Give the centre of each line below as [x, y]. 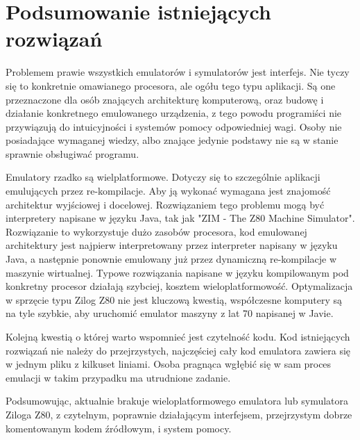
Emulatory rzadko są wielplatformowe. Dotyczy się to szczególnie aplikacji [163, 177]
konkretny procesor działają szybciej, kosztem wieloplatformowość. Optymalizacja [179, 286]
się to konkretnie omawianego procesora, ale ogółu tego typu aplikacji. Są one [171, 85]
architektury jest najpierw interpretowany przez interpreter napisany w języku [172, 245]
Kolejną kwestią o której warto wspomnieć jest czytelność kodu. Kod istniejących [178, 336]
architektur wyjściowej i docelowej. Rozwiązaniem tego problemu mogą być [165, 204]
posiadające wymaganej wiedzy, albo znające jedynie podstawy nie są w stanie [172, 140]
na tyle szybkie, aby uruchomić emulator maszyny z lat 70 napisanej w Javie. [170, 313]
